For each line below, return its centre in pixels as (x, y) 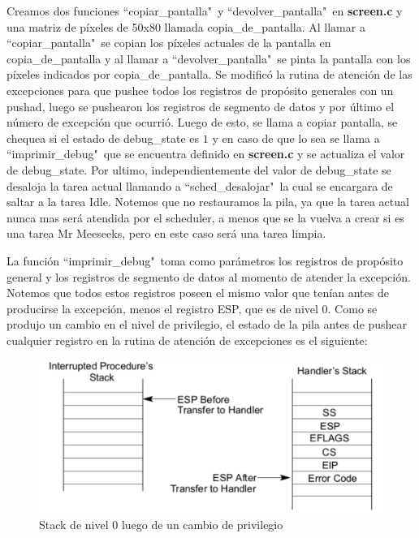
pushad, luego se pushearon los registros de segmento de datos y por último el (201, 106)
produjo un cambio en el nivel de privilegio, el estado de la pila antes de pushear (207, 324)
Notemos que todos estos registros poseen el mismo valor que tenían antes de (198, 293)
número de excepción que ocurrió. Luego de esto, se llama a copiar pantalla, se (202, 122)
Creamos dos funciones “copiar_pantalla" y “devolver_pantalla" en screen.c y (205, 11)
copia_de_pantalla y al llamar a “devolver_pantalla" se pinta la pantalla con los (209, 58)
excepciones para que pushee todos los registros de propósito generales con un (200, 90)
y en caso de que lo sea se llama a (296, 138)
